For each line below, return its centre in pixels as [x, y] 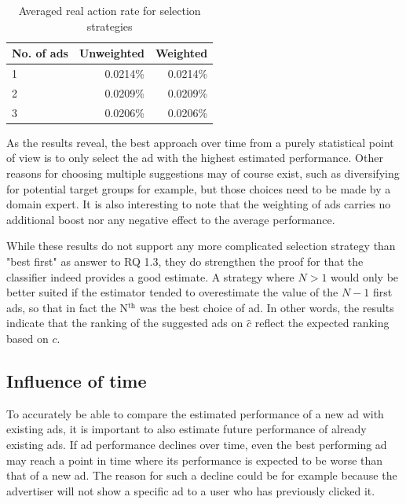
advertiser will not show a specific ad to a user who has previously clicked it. [191, 490]
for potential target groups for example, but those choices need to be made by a [199, 188]
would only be [365, 276]
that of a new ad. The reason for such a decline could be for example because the [202, 475]
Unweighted [112, 53]
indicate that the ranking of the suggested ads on [125, 323]
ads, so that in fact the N [67, 307]
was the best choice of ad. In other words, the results [267, 307]
